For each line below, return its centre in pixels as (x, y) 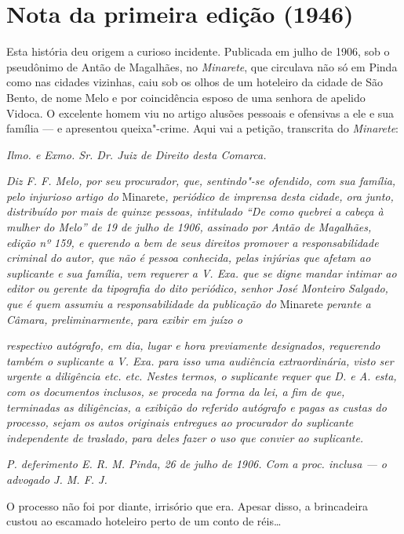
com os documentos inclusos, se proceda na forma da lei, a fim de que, (176, 391)
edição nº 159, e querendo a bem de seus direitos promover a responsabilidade (193, 242)
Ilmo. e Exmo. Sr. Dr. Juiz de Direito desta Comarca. (136, 154)
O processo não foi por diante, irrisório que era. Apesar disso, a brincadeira (187, 505)
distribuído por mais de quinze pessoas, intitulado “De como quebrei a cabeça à (195, 211)
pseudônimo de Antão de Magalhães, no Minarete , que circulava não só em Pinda (202, 66)
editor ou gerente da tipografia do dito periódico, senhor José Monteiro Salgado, (197, 288)
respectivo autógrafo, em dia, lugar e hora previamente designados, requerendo (193, 345)
